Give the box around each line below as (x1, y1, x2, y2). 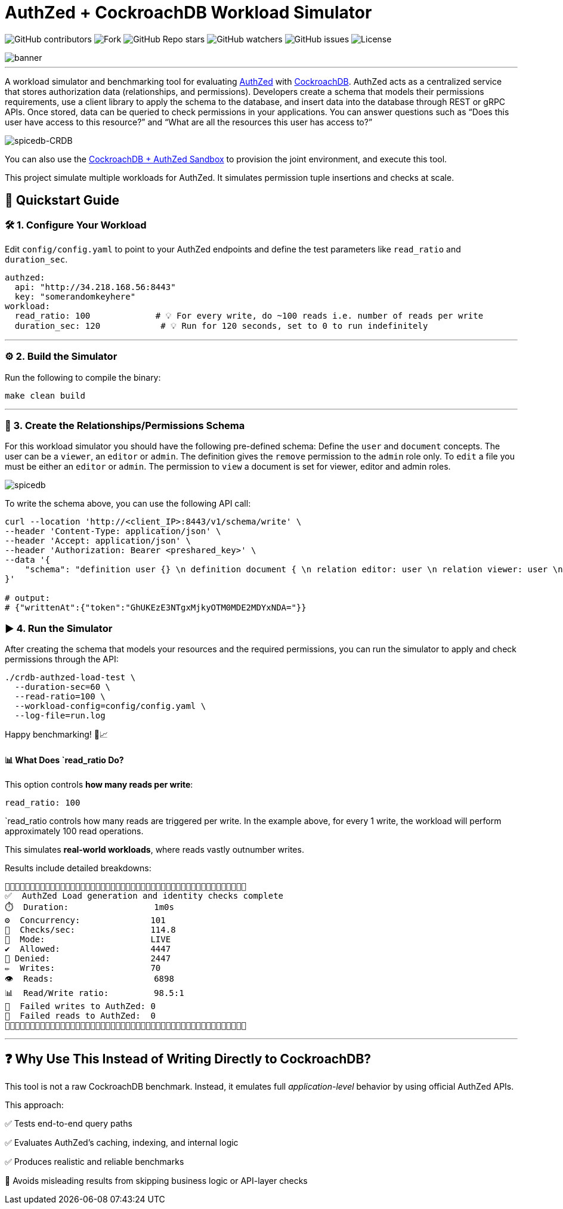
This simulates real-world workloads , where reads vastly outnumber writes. (5, 844, 304, 855)
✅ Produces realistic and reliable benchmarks (5, 1156, 184, 1167)
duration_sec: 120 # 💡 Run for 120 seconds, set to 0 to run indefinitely (14, 320, 428, 331)
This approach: (5, 1100, 64, 1111)
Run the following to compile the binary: (5, 372, 161, 383)
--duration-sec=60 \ (14, 682, 111, 692)
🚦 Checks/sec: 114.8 (5, 925, 176, 935)
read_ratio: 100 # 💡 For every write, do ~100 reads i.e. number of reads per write (14, 310, 484, 320)
